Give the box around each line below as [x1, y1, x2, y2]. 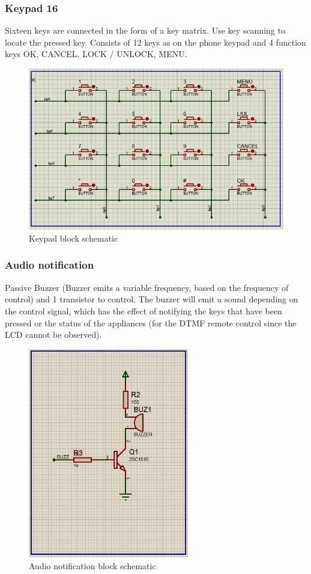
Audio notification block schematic [29, 559, 156, 572]
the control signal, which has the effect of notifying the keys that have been [5, 304, 282, 317]
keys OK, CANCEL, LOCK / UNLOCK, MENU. [5, 47, 187, 60]
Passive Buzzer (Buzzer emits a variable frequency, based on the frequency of [5, 281, 289, 293]
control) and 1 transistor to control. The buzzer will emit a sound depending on [5, 293, 298, 305]
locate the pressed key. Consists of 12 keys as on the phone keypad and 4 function [5, 35, 306, 48]
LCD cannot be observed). [5, 328, 102, 341]
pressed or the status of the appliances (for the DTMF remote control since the [5, 316, 297, 329]
